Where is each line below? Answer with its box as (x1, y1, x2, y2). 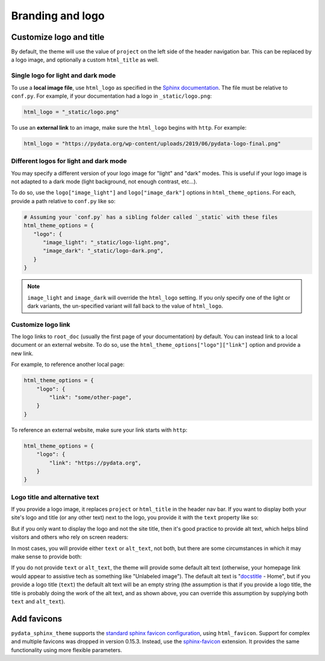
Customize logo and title (11, 32, 105, 42)
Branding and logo (11, 9, 105, 22)
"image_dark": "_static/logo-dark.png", (43, 247, 164, 255)
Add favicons (11, 613, 63, 624)
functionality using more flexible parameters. (11, 646, 123, 654)
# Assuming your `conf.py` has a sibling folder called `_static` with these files (23, 213, 278, 220)
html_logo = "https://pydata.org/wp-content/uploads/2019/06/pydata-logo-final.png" (23, 140, 281, 147)
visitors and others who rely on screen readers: (11, 534, 129, 541)
